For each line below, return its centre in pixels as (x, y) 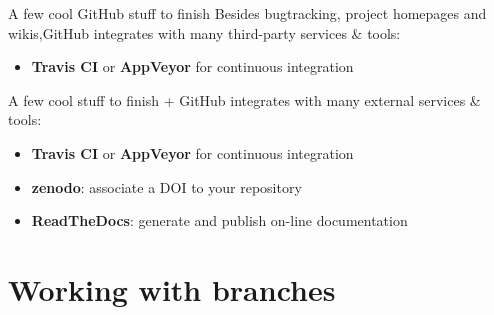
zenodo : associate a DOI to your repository (166, 186)
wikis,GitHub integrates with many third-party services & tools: (204, 32)
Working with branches (172, 288)
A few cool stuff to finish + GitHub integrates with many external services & (244, 99)
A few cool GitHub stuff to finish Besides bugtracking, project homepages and (247, 13)
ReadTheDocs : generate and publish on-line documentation (219, 220)
